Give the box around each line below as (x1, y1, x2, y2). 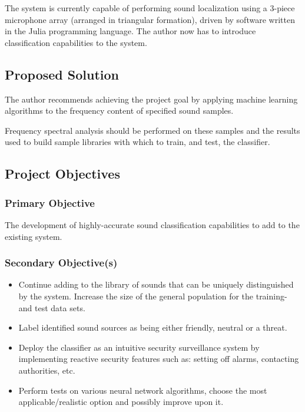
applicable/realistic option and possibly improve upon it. (18, 395, 224, 408)
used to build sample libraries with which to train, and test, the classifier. (5, 136, 270, 148)
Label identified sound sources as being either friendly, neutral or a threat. (18, 321, 287, 334)
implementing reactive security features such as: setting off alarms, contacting (18, 352, 299, 365)
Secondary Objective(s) (5, 255, 118, 270)
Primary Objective (5, 195, 95, 210)
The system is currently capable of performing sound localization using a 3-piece (5, 2, 295, 14)
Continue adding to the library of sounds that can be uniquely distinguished (18, 278, 294, 291)
